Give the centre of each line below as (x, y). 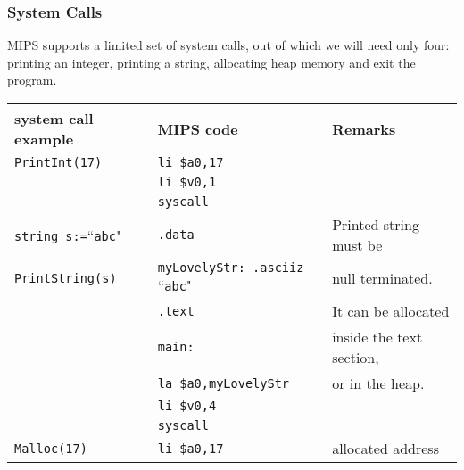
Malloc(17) (51, 448)
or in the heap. (378, 383)
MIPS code (198, 128)
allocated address (385, 448)
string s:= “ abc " (68, 235)
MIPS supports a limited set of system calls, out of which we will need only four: (228, 45)
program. (32, 80)
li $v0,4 (187, 406)
